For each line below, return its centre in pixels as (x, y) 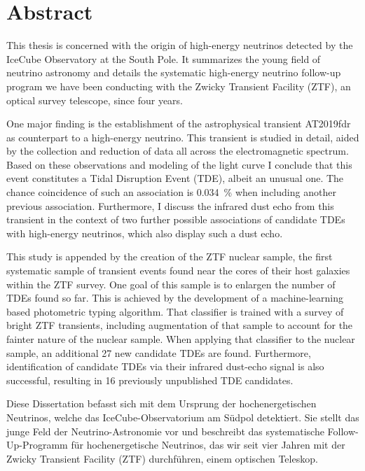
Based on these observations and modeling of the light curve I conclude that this (179, 164)
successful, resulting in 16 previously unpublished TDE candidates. (150, 380)
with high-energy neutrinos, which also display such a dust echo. (145, 233)
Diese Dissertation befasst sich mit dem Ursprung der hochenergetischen (161, 403)
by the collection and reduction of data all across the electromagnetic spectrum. (178, 151)
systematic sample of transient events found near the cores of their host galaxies (178, 270)
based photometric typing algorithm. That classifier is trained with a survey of (175, 311)
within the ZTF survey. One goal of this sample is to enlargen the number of (171, 284)
